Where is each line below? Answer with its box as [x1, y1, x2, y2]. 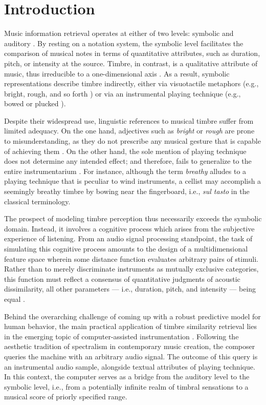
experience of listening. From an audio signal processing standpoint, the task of [4, 233, 253, 244]
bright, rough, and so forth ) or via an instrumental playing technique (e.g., [4, 88, 241, 99]
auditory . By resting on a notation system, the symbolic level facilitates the [4, 37, 243, 48]
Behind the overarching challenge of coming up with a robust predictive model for [4, 311, 261, 321]
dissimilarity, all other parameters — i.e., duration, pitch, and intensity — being [4, 283, 256, 294]
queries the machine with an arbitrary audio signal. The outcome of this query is [4, 351, 258, 361]
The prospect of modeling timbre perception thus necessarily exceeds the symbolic [4, 213, 262, 224]
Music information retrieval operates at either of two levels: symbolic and [4, 28, 234, 38]
